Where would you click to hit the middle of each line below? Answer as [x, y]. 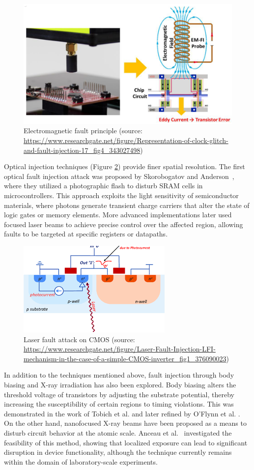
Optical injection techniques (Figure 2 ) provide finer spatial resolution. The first [125, 166]
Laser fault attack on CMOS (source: [79, 339]
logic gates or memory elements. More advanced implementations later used [118, 215]
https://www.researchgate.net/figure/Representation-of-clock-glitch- [126, 140]
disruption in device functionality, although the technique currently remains [118, 452]
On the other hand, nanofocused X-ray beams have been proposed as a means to [125, 423]
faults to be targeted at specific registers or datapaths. [86, 234]
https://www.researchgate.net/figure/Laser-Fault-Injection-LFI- [120, 349]
